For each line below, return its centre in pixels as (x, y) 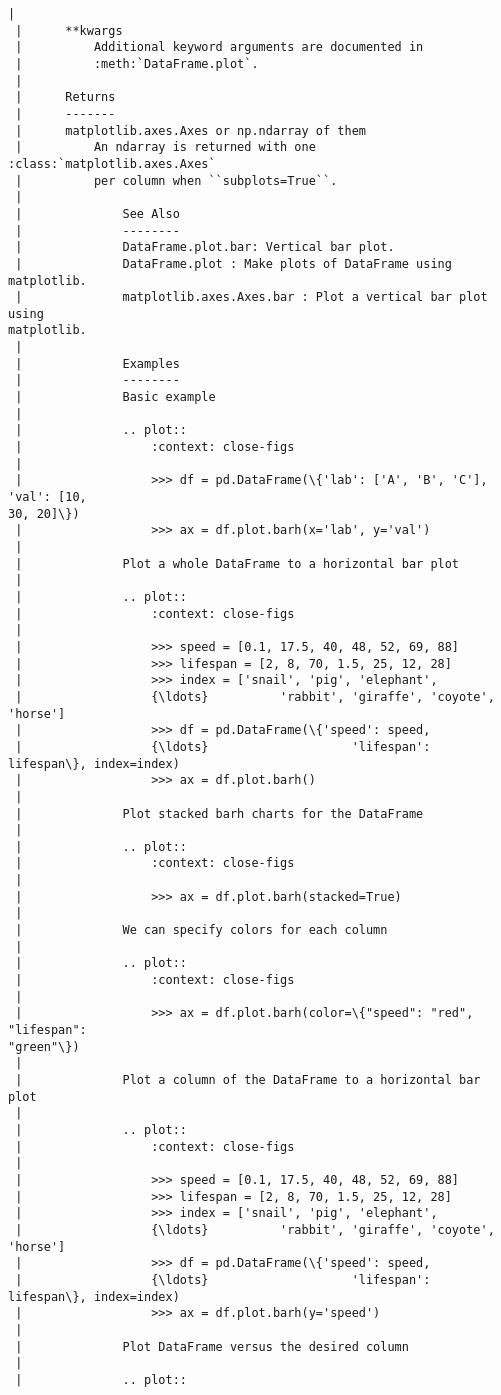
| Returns (65, 97)
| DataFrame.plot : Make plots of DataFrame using (233, 263)
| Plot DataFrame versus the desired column (212, 1346)
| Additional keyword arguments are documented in (219, 47)
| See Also (97, 213)
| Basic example (115, 397)
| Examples (97, 363)
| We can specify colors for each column (201, 930)
